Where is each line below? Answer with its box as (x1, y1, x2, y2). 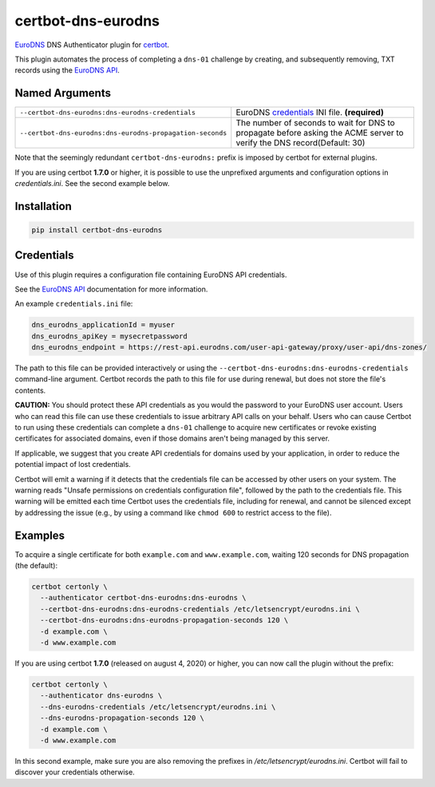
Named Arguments (14, 86, 112, 100)
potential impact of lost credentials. (14, 460, 131, 469)
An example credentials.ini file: (14, 299, 133, 309)
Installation (14, 200, 72, 213)
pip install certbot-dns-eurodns (31, 226, 163, 235)
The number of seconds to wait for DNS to (235, 117, 395, 129)
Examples (14, 528, 65, 542)
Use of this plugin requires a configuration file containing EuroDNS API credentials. (14, 270, 287, 279)
